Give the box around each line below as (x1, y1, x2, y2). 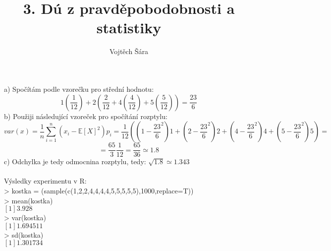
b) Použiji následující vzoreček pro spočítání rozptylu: (4, 111, 167, 121)
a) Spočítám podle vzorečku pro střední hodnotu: (4, 83, 154, 94)
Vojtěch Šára (109, 46, 149, 57)
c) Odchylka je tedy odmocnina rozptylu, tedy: (4, 156, 146, 167)
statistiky (96, 17, 162, 38)
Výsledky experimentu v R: (4, 176, 87, 186)
